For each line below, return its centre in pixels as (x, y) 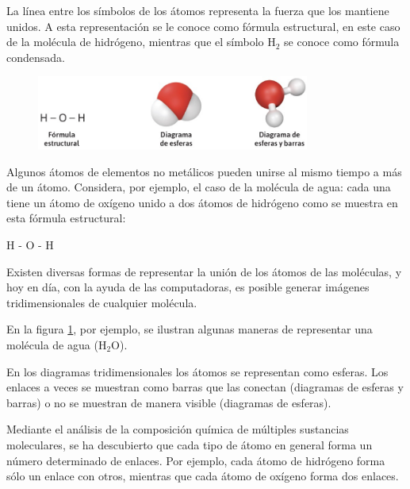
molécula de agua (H (57, 345)
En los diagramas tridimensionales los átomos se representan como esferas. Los (197, 371)
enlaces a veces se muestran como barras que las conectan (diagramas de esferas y (205, 387)
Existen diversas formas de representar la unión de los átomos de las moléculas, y (204, 271)
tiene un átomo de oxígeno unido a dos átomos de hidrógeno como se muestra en (202, 202)
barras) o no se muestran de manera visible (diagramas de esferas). (169, 402)
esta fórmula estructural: (66, 218)
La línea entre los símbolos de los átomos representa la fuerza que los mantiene (198, 10)
